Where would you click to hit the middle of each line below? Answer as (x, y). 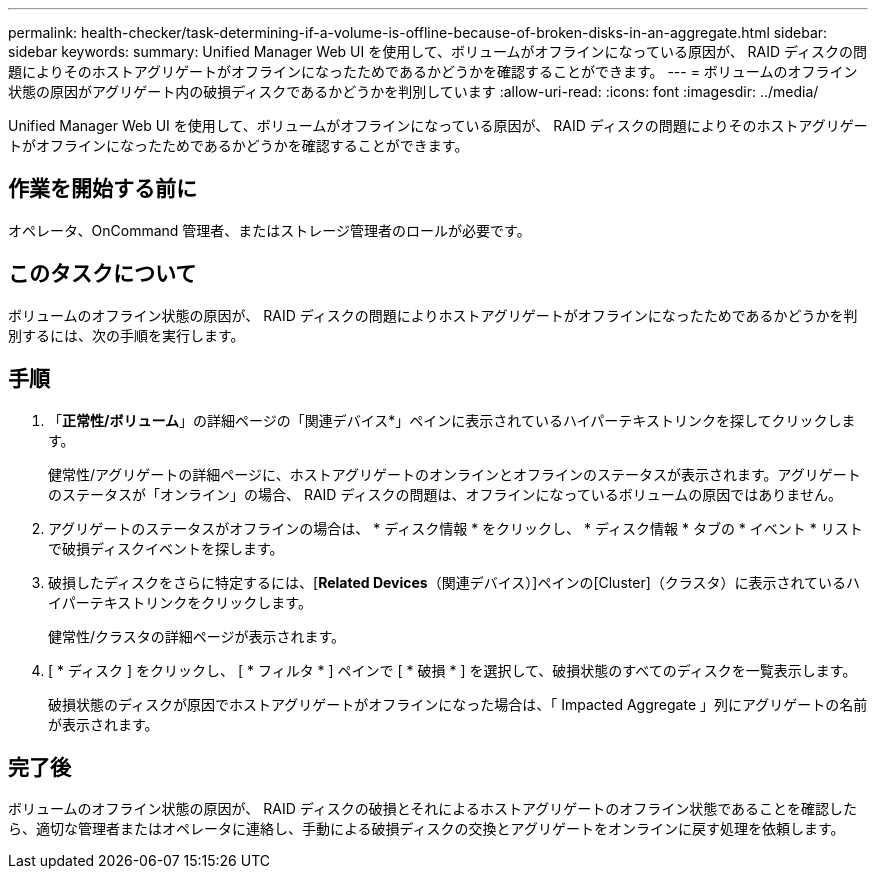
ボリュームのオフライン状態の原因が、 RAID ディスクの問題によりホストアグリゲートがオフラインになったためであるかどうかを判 (433, 315)
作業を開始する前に (102, 189)
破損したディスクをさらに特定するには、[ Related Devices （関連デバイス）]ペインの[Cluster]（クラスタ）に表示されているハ (454, 582)
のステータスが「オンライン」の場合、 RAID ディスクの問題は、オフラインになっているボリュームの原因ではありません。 (445, 494)
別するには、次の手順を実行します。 (126, 335)
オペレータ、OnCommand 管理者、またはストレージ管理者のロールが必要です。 (269, 230)
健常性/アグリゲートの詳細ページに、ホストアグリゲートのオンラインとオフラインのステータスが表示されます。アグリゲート (454, 474)
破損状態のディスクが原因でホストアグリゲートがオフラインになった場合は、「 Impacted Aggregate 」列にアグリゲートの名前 (458, 704)
